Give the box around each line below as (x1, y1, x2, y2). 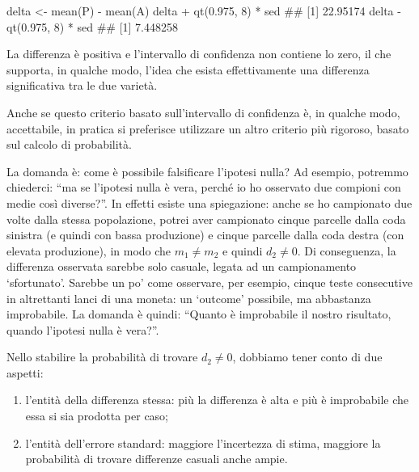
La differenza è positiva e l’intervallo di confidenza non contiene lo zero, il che (6, 45, 391, 62)
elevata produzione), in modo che (6, 242, 171, 259)
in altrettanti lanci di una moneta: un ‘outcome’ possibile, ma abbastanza (6, 289, 371, 306)
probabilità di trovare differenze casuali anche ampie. (25, 450, 288, 467)
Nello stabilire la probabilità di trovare (6, 348, 198, 365)
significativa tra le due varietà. (6, 77, 158, 94)
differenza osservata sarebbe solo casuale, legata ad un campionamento (6, 258, 357, 275)
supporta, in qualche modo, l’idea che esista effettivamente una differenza (6, 61, 370, 78)
